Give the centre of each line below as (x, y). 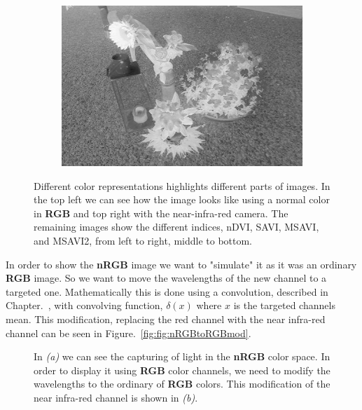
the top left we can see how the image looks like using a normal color (182, 199)
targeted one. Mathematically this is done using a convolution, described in (167, 291)
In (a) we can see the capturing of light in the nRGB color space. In (182, 356)
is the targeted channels (284, 305)
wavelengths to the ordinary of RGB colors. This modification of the (182, 384)
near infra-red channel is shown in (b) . (116, 398)
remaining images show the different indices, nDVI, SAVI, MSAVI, (176, 227)
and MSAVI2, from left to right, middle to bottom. (143, 241)
